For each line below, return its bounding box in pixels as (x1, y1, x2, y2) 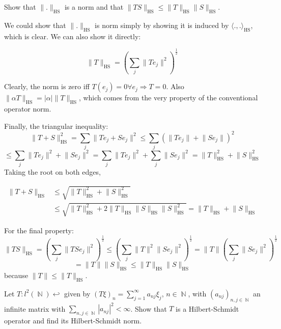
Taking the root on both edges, (4, 166, 101, 177)
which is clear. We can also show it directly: (4, 31, 141, 41)
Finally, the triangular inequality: (4, 120, 108, 131)
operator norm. (4, 103, 51, 114)
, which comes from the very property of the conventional (78, 92, 258, 103)
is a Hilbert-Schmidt (176, 303, 239, 314)
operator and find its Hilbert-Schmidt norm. (4, 315, 142, 326)
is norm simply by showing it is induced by (95, 19, 229, 30)
